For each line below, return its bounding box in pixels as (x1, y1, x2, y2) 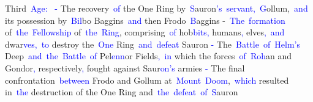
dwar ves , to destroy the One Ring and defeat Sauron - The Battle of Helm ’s (5, 37, 300, 50)
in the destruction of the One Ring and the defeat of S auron (5, 86, 238, 98)
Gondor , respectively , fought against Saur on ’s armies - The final (5, 61, 245, 74)
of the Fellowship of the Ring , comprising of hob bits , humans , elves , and (5, 26, 285, 38)
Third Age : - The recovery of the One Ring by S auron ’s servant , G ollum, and (5, 2, 308, 14)
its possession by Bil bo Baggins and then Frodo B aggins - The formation (5, 13, 285, 26)
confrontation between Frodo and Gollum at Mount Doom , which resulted (5, 73, 289, 86)
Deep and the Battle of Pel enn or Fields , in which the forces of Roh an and (5, 49, 292, 62)
